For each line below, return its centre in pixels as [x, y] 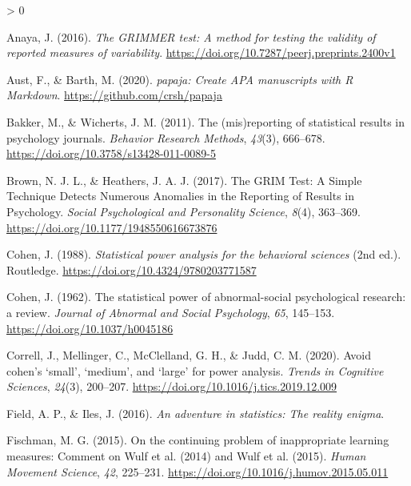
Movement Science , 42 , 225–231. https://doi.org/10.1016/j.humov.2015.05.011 [198, 471]
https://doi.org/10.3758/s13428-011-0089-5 [111, 153]
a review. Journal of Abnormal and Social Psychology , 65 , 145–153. [171, 312]
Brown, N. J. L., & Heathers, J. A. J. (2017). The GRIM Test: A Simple [184, 180]
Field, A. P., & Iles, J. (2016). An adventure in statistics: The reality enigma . [196, 413]
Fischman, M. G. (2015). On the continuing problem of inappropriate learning [198, 440]
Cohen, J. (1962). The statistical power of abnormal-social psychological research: [206, 297]
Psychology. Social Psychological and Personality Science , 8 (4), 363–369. [184, 211]
